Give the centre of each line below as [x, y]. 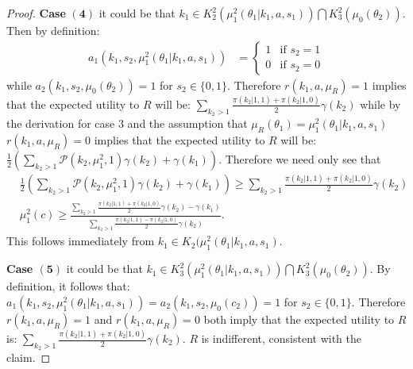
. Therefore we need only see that [300, 158]
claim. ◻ [29, 357]
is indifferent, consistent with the [282, 338]
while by [380, 104]
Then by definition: [53, 30]
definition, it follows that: [68, 286]
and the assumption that [187, 123]
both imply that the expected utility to [299, 319]
